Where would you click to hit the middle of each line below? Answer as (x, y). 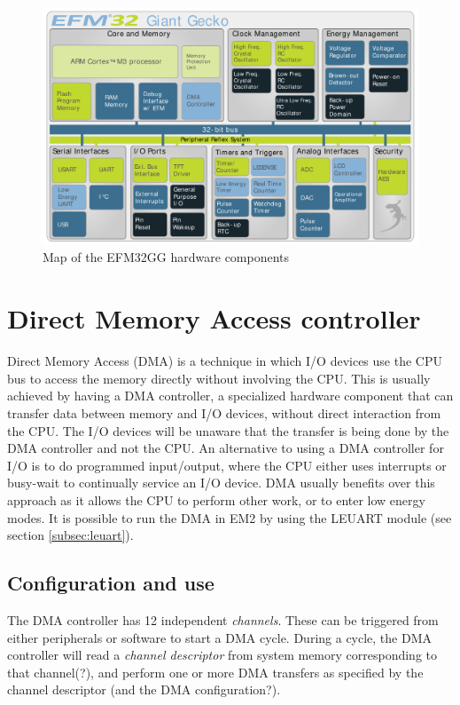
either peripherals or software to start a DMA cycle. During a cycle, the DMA (220, 637)
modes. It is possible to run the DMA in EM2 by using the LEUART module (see (230, 517)
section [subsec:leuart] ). (70, 535)
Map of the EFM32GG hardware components (166, 257)
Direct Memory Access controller (214, 318)
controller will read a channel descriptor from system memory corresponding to (222, 655)
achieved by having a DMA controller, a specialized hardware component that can (230, 396)
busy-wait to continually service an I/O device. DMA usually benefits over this (221, 483)
